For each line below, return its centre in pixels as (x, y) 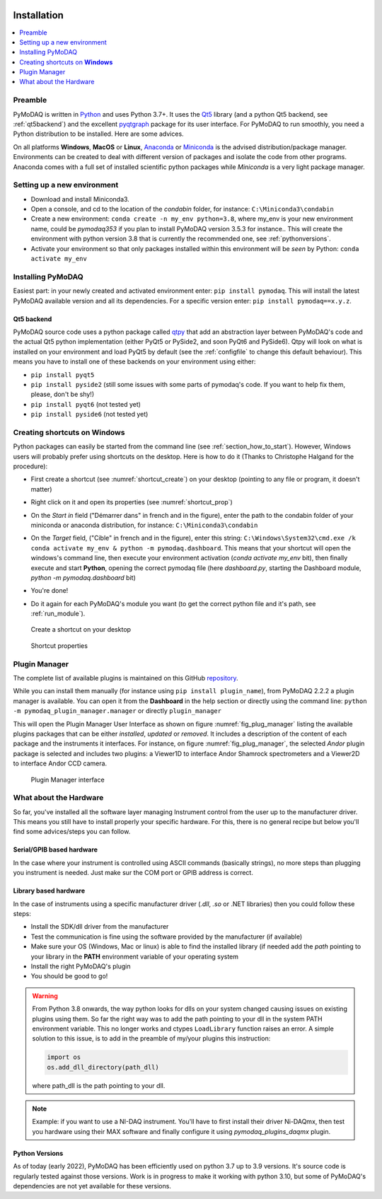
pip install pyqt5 (63, 375)
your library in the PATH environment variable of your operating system (135, 956)
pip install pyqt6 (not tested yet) (86, 404)
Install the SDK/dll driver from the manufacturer (100, 927)
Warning (45, 996)
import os (64, 1057)
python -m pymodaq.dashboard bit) (83, 577)
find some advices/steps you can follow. (72, 832)
